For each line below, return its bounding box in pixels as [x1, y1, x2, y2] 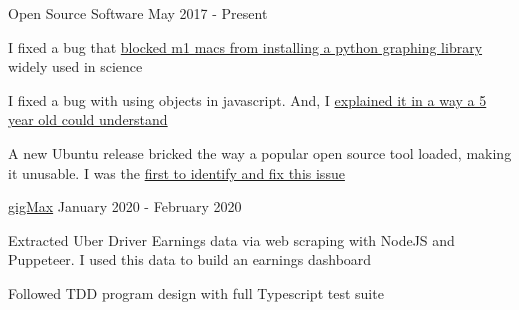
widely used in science [8, 56, 143, 77]
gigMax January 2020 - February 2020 [8, 196, 242, 217]
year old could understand [8, 109, 168, 130]
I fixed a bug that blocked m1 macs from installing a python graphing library [8, 36, 483, 57]
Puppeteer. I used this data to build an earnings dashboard [8, 249, 372, 270]
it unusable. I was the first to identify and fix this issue [8, 162, 345, 183]
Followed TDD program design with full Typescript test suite [8, 282, 384, 303]
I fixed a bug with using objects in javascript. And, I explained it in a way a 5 [8, 89, 487, 110]
